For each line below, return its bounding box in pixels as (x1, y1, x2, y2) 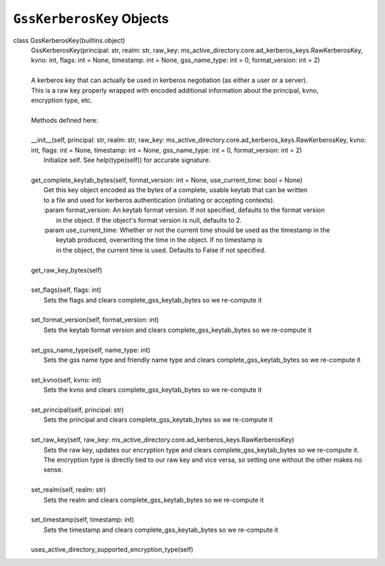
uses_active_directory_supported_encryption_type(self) (31, 545, 194, 554)
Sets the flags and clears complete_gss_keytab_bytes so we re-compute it (43, 295, 262, 304)
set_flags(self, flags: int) (31, 285, 102, 294)
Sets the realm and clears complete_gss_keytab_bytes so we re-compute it (43, 495, 264, 504)
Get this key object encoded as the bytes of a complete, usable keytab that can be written (43, 186, 308, 194)
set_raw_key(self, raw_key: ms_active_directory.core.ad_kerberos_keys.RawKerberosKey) (31, 435, 295, 444)
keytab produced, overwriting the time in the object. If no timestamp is (56, 236, 263, 244)
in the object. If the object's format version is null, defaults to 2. (56, 216, 242, 224)
